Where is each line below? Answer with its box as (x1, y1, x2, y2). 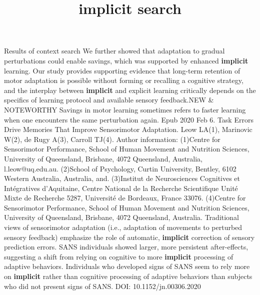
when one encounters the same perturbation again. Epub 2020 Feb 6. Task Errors (4, 114, 253, 124)
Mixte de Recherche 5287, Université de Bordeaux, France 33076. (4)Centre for (4, 192, 246, 203)
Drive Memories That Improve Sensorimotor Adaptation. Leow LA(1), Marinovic (4, 124, 252, 134)
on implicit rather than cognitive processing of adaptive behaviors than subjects (4, 271, 252, 281)
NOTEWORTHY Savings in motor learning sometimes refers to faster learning (4, 104, 246, 114)
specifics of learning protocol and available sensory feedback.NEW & (4, 94, 214, 105)
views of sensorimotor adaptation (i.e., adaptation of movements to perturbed (4, 222, 242, 232)
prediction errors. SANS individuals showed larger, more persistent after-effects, (4, 241, 248, 252)
